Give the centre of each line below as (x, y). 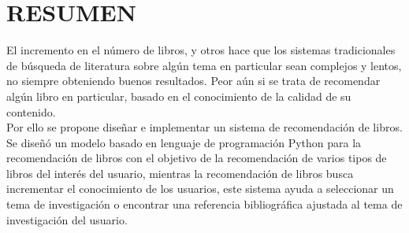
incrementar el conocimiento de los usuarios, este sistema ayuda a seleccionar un (200, 189)
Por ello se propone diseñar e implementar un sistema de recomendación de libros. (204, 127)
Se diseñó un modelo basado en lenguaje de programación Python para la (184, 142)
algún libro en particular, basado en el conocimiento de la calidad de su (179, 96)
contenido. (31, 111)
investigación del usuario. (67, 219)
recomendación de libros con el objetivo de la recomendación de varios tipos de (197, 158)
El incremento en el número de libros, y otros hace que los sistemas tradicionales (201, 50)
